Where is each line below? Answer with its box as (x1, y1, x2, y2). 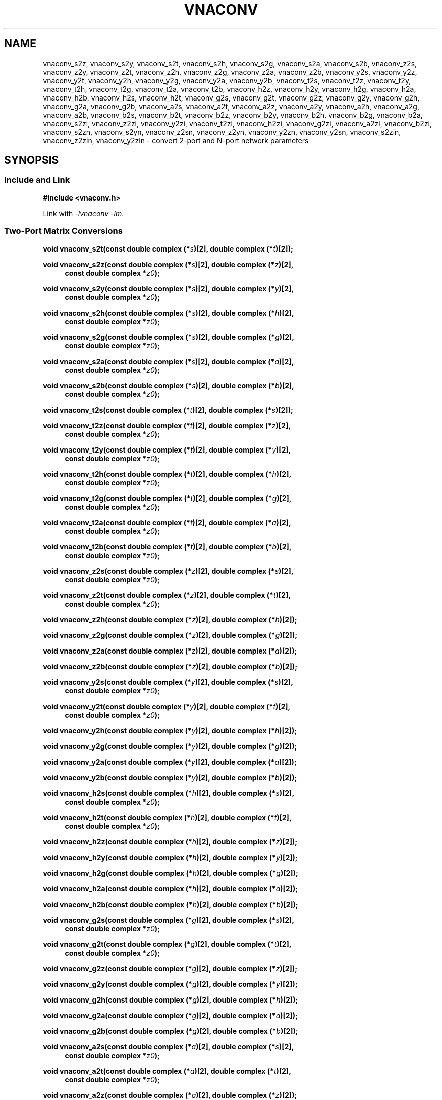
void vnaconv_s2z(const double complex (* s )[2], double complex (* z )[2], (43, 260, 294, 269)
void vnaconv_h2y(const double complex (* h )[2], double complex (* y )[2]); (43, 853, 298, 862)
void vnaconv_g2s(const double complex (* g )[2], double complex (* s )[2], (43, 915, 295, 924)
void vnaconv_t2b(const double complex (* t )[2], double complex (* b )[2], (43, 542, 292, 551)
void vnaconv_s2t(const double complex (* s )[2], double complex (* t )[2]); (43, 244, 293, 253)
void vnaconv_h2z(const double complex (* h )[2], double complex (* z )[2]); (43, 837, 297, 846)
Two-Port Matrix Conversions (4, 226, 123, 236)
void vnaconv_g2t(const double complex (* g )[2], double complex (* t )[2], (43, 939, 292, 948)
